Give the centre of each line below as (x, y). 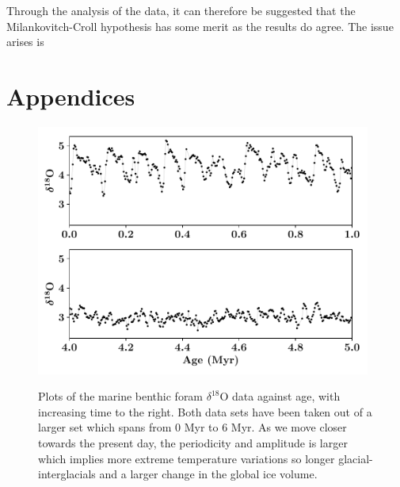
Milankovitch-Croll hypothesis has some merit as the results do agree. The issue (200, 26)
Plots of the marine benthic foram (121, 396)
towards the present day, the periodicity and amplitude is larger (193, 443)
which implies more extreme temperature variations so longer (187, 458)
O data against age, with (280, 396)
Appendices (71, 96)
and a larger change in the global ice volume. (208, 474)
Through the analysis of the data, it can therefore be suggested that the (181, 10)
